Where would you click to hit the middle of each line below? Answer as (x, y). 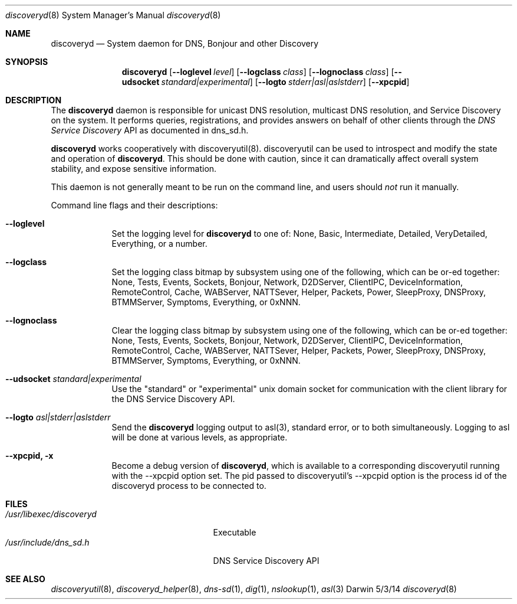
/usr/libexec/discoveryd (51, 514)
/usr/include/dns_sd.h (47, 542)
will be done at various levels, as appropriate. (200, 437)
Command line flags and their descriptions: (134, 205)
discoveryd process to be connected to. (189, 486)
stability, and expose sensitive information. (134, 169)
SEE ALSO (25, 579)
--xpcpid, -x (29, 456)
